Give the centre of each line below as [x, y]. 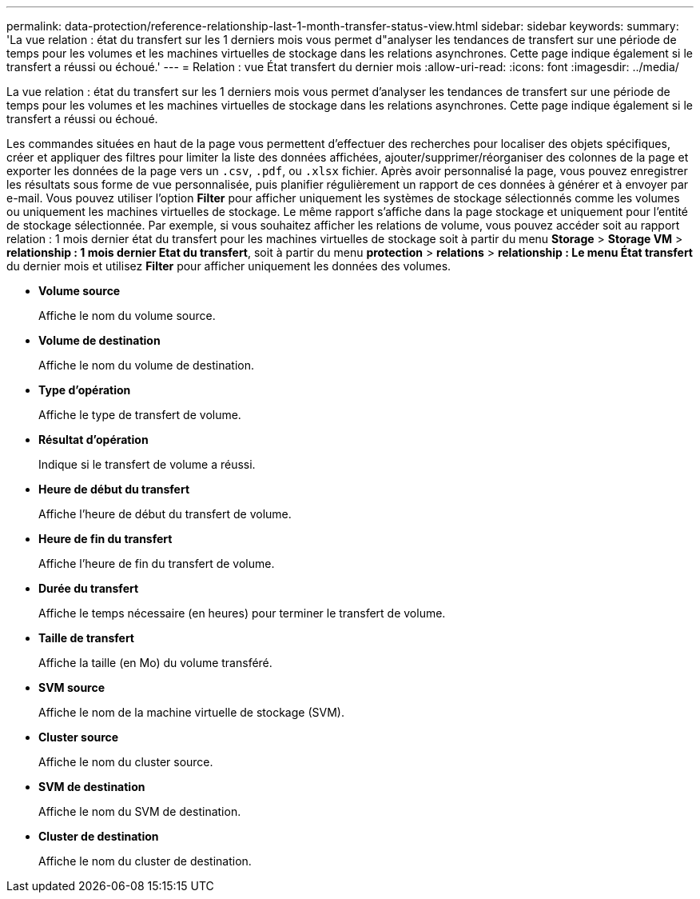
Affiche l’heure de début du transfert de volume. [165, 514]
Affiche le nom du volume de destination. [146, 365]
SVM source [72, 687]
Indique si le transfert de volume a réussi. [147, 464]
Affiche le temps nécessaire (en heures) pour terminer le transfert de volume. [242, 613]
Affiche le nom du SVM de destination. [140, 811]
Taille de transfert [86, 638]
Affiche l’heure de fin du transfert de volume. [157, 563]
